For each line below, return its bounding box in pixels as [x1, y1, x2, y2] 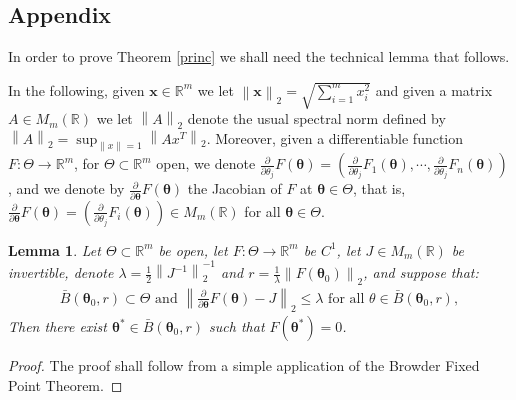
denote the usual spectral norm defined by [187, 108, 446, 129]
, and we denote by [8, 178, 125, 199]
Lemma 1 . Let [8, 239, 101, 260]
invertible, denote [8, 262, 114, 283]
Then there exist [8, 316, 107, 337]
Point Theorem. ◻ [8, 374, 123, 395]
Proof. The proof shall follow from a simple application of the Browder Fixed [8, 355, 480, 376]
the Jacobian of [187, 178, 282, 199]
